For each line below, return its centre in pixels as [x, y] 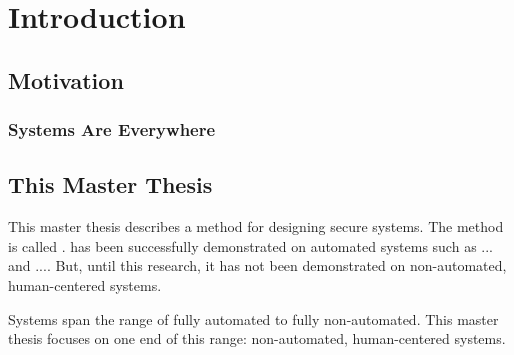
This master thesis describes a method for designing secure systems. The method [256, 226]
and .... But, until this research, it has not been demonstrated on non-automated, [257, 265]
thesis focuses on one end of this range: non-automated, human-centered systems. [257, 338]
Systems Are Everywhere [112, 129]
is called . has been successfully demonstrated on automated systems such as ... [250, 245]
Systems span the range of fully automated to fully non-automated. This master [253, 318]
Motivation [66, 79]
